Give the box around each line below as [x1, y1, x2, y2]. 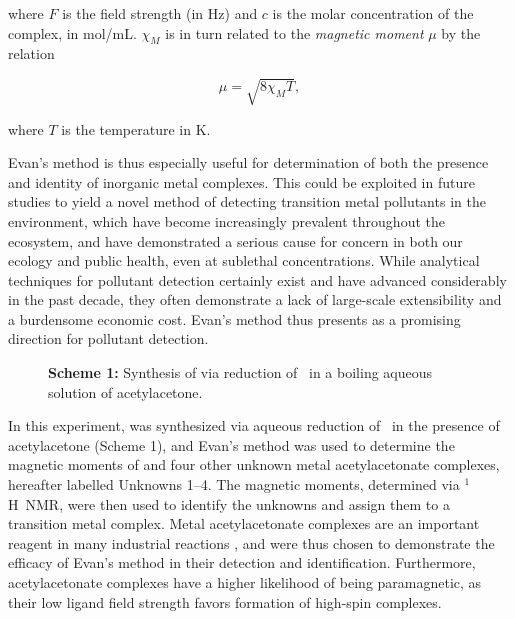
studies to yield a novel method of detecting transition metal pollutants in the [8, 191, 486, 212]
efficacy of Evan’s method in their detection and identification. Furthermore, [8, 552, 476, 573]
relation [8, 43, 55, 64]
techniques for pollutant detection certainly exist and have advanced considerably [8, 269, 507, 290]
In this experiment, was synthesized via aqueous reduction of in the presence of [8, 415, 500, 436]
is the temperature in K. [61, 118, 211, 139]
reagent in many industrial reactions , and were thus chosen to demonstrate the [8, 532, 495, 553]
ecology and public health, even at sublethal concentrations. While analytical [8, 250, 480, 271]
